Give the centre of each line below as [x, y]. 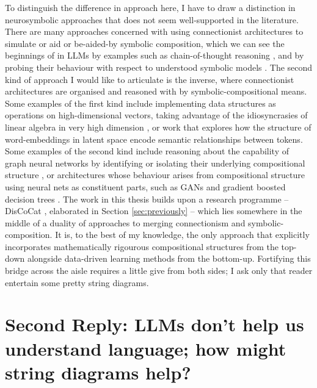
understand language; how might [146, 348]
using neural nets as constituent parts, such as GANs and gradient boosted [145, 186]
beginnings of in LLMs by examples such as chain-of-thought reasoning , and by [155, 55]
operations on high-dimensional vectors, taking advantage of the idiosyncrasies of [156, 115]
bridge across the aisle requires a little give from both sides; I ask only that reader [159, 271]
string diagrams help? [98, 372]
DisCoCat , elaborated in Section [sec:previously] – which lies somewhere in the [154, 211]
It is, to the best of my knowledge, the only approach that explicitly [182, 235]
